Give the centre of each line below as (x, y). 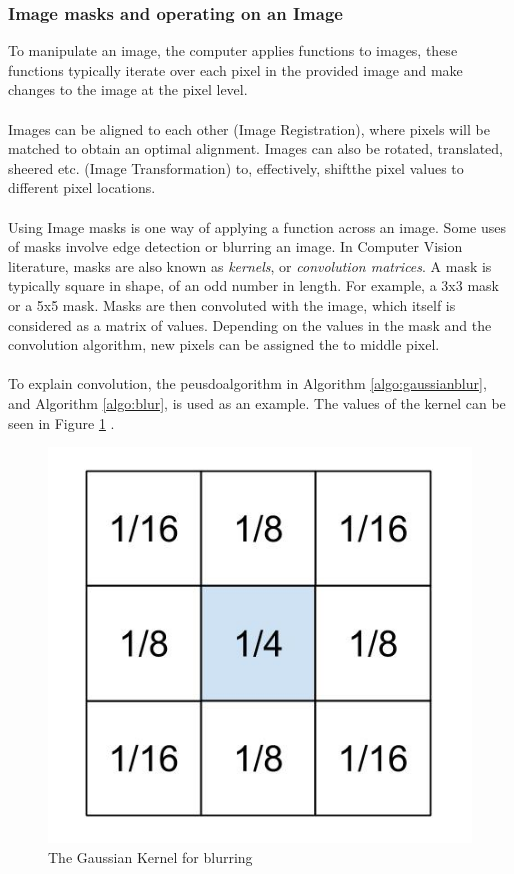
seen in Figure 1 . (61, 422)
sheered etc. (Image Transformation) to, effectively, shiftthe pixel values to (236, 167)
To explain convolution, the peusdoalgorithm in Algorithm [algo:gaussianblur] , (247, 383)
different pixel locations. (82, 187)
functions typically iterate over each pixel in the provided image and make (235, 69)
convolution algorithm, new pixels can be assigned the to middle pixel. (224, 344)
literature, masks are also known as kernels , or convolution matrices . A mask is (250, 265)
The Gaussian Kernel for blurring (150, 856)
